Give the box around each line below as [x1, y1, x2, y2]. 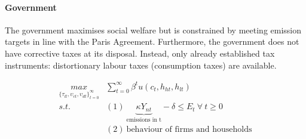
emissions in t [126, 116, 161, 123]
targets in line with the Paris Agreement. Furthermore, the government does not [5, 35, 299, 48]
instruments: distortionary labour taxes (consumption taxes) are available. [5, 58, 277, 71]
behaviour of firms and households [126, 125, 252, 134]
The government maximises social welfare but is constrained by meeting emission [5, 23, 302, 36]
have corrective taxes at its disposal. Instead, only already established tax [5, 47, 275, 59]
